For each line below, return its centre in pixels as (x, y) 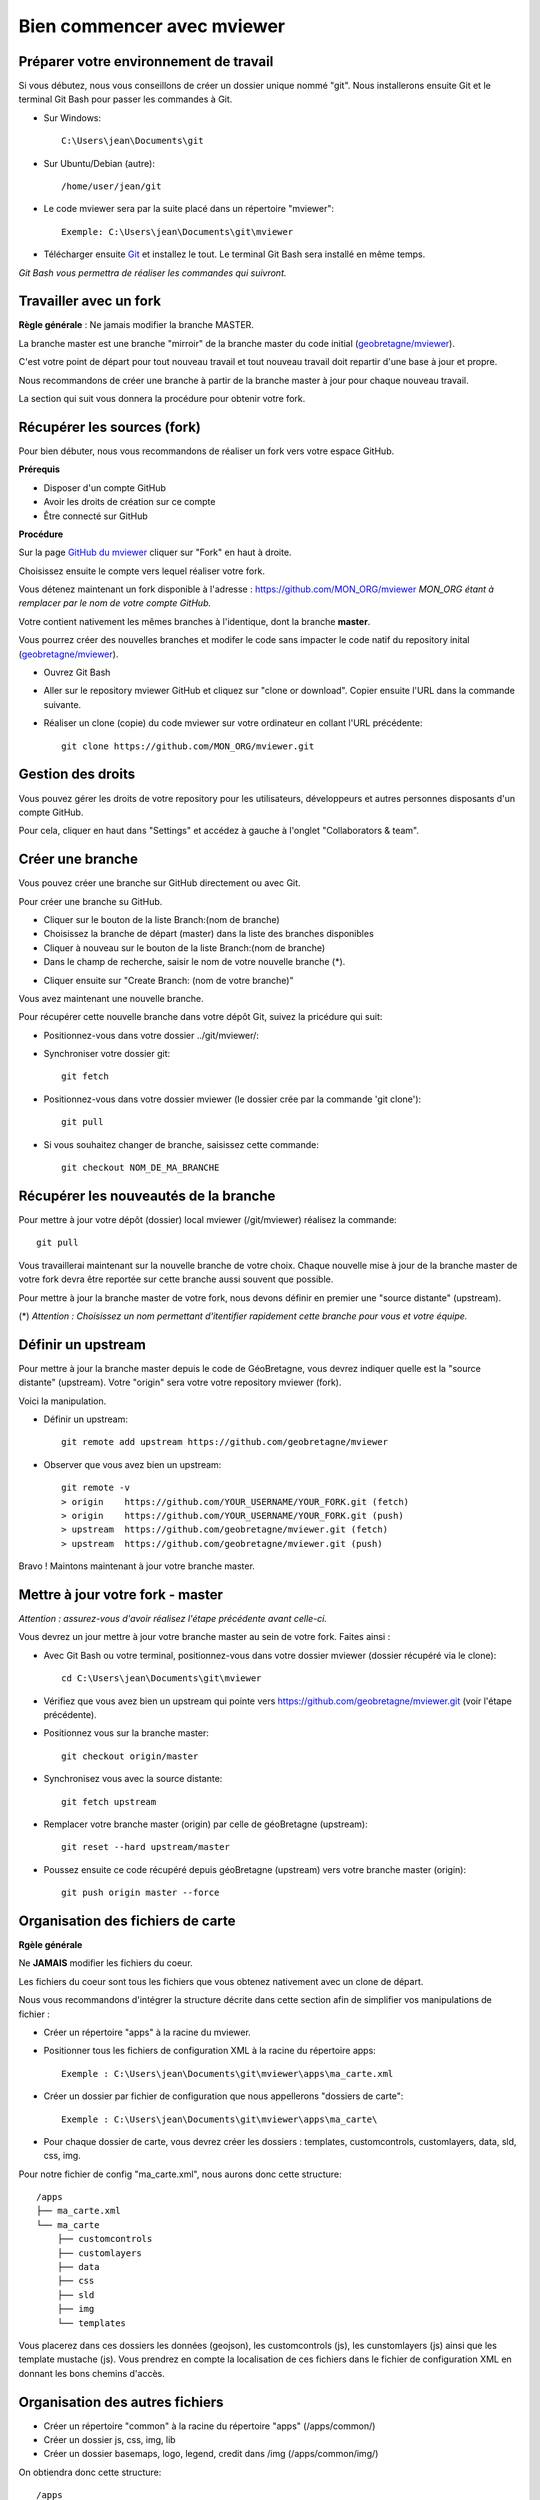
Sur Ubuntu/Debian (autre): (99, 163)
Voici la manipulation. (62, 1401)
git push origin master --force (140, 1893)
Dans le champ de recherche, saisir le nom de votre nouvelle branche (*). (194, 962)
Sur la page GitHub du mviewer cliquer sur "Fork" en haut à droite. (155, 552)
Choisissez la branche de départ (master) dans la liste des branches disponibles (208, 934)
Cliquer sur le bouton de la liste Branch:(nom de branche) (161, 919)
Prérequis (39, 469)
